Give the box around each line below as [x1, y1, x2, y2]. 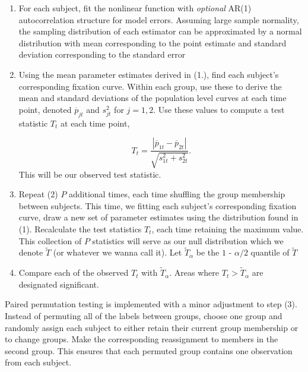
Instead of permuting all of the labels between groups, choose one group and [5, 309, 282, 321]
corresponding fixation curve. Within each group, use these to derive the [18, 80, 282, 92]
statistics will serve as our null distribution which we [92, 234, 284, 247]
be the [196, 246, 220, 258]
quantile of [250, 246, 290, 258]
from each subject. [5, 356, 72, 368]
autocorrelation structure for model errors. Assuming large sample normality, [18, 13, 299, 26]
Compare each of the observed [18, 266, 129, 279]
